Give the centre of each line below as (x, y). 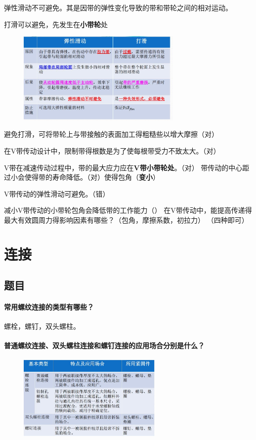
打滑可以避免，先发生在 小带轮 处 (56, 24)
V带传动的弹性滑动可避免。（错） (57, 193)
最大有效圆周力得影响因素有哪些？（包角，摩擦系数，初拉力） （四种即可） (126, 220)
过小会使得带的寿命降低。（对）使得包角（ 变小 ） (82, 177)
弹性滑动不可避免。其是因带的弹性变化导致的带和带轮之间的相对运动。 (118, 7)
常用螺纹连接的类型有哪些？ (49, 307)
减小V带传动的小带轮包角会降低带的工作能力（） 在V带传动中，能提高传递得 (128, 210)
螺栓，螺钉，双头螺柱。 (42, 326)
